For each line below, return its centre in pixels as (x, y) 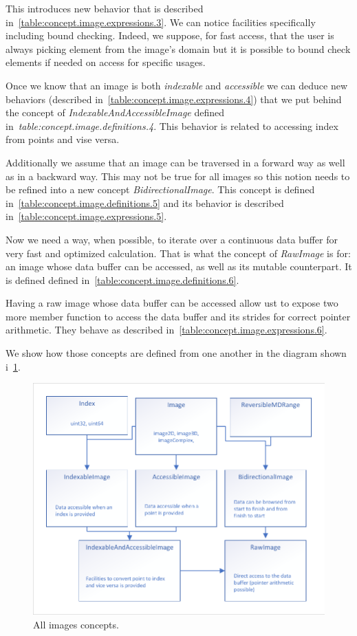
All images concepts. (76, 624)
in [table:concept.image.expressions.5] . (86, 216)
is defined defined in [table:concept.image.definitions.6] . (122, 279)
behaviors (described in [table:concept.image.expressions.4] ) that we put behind (174, 99)
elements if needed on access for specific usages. (106, 62)
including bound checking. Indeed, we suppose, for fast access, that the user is (170, 35)
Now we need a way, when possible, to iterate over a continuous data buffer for (172, 239)
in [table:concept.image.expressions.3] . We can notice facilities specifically (161, 22)
